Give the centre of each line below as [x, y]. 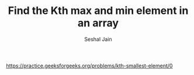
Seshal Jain [98, 39]
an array [98, 23]
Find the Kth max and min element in [98, 11]
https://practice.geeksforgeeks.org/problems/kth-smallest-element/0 [89, 66]
